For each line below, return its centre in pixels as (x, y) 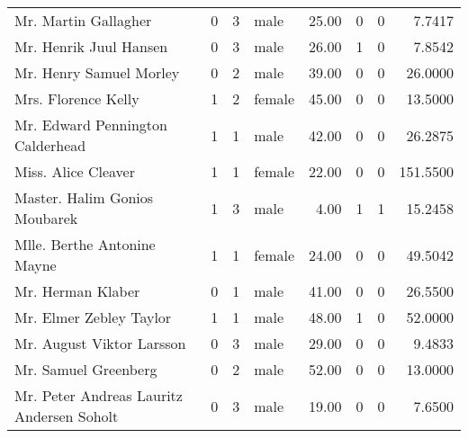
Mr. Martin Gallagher (83, 20)
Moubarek (46, 218)
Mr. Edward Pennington (91, 125)
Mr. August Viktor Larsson (100, 343)
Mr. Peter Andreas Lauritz (99, 395)
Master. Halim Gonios (84, 197)
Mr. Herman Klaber (77, 291)
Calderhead (50, 145)
